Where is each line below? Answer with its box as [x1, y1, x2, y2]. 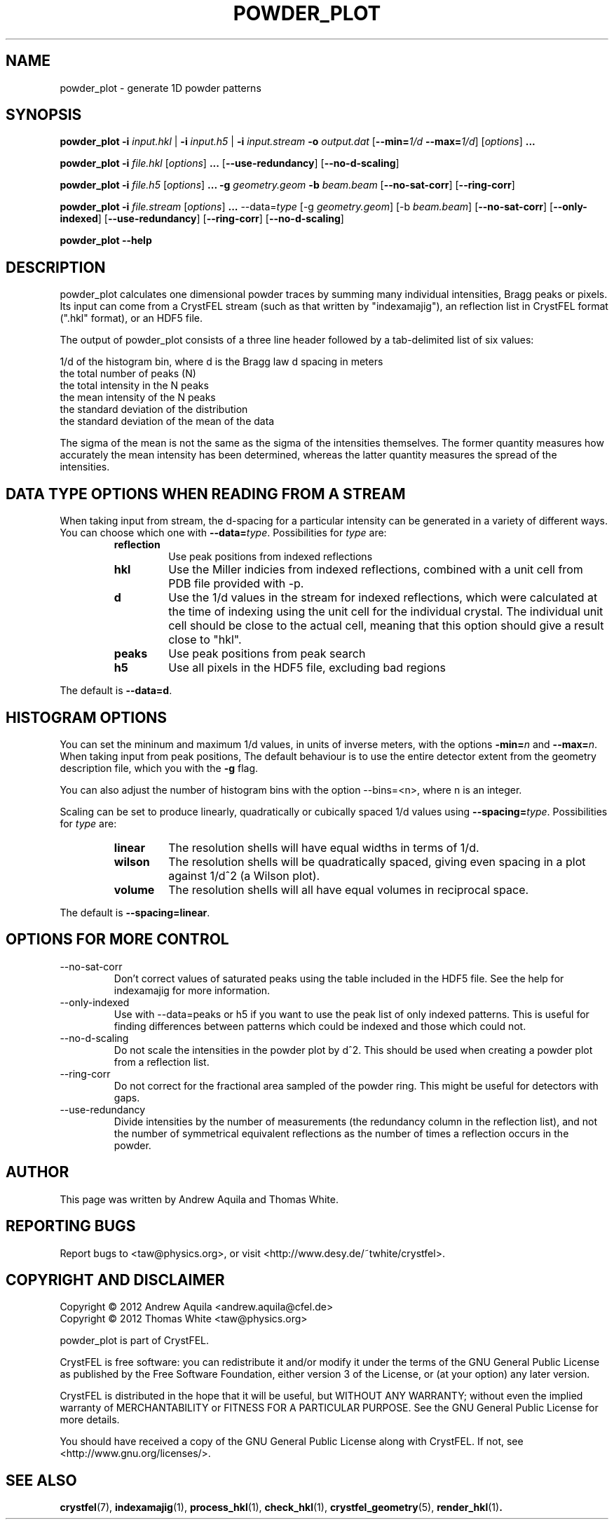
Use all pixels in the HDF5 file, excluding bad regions [168, 660, 446, 675]
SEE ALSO [6, 1471, 77, 1489]
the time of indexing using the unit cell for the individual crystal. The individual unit [168, 604, 603, 619]
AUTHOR [6, 1163, 69, 1181]
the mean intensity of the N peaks [60, 391, 216, 404]
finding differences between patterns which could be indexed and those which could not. [114, 1019, 526, 1032]
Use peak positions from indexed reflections [168, 550, 373, 563]
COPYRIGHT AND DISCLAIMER [6, 1270, 225, 1289]
